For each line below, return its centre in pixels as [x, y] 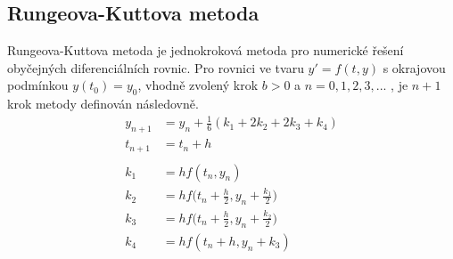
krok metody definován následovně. [103, 104]
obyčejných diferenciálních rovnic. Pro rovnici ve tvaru [156, 67]
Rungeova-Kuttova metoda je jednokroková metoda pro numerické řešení [206, 50]
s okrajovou [414, 67]
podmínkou [38, 85]
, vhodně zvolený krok [198, 85]
